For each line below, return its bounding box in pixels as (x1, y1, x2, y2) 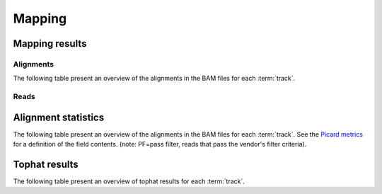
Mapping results (13, 38, 87, 50)
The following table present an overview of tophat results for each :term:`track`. (13, 177, 245, 186)
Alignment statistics (13, 111, 105, 123)
